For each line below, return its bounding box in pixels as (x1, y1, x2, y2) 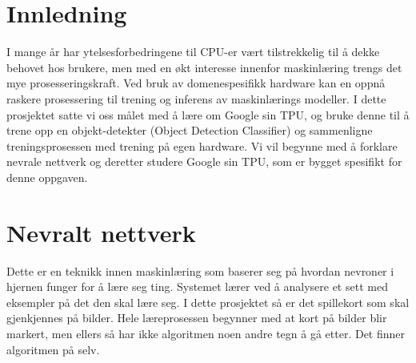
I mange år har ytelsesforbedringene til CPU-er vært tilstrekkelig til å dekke (6, 43, 380, 60)
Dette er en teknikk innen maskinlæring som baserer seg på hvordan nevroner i (6, 262, 394, 279)
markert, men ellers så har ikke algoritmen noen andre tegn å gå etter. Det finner (6, 325, 406, 341)
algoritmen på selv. (6, 341, 100, 357)
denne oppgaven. (6, 168, 88, 185)
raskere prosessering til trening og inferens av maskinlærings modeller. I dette (6, 90, 386, 107)
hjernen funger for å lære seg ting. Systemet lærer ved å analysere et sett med (6, 278, 388, 295)
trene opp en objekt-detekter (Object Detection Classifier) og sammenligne (6, 122, 373, 139)
